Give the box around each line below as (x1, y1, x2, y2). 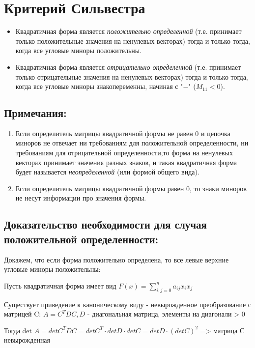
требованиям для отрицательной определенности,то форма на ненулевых (15, 147, 233, 158)
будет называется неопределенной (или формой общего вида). (15, 167, 199, 177)
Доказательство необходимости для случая (4, 217, 207, 232)
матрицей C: (4, 309, 41, 319)
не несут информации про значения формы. (15, 193, 146, 203)
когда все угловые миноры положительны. (15, 45, 142, 56)
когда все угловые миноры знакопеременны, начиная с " (15, 81, 183, 91)
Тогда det (4, 325, 32, 335)
